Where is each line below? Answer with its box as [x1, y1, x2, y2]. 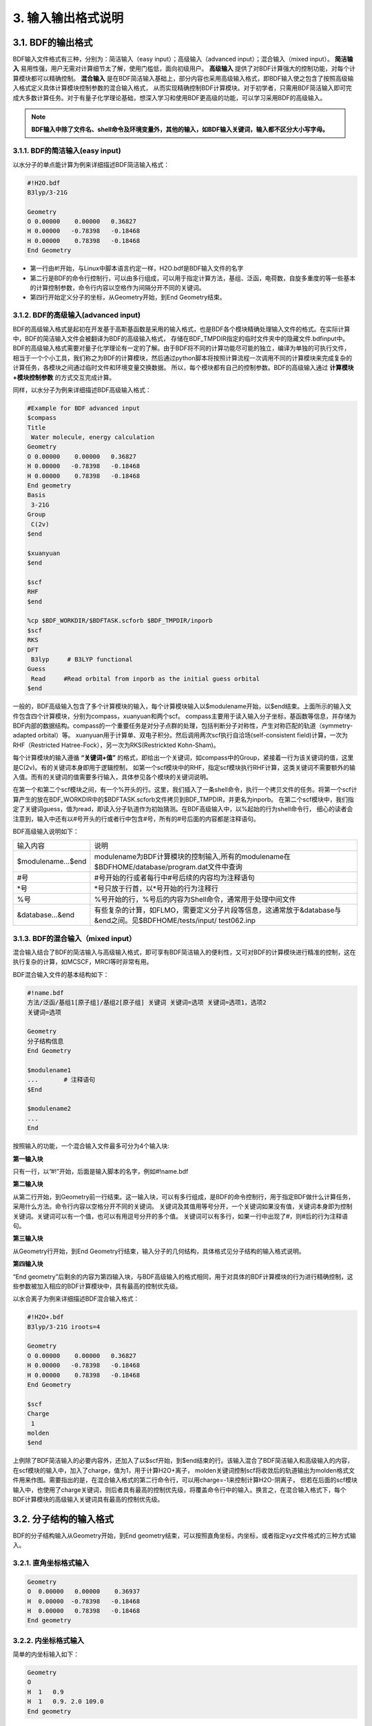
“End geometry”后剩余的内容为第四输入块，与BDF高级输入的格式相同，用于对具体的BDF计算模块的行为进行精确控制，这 [12, 1272, 354, 1281]
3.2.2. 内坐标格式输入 [12, 1636, 85, 1645]
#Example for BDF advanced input [27, 404, 141, 412]
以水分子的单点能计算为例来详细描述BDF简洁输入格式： [12, 160, 170, 168]
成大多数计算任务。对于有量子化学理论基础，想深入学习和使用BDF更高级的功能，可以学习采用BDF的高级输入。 [12, 93, 327, 101]
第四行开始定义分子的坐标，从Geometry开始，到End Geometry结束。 [30, 293, 226, 302]
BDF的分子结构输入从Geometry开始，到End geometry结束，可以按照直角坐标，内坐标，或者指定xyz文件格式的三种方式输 [12, 1531, 356, 1540]
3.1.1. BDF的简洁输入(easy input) [12, 146, 121, 155]
